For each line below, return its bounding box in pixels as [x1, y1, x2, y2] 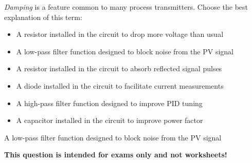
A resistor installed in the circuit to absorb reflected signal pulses [16, 63, 222, 74]
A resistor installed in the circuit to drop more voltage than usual [16, 29, 224, 39]
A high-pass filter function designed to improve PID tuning [16, 97, 203, 108]
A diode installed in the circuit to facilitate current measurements [16, 80, 224, 91]
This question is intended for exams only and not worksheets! [4, 149, 227, 160]
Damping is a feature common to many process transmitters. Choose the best [4, 2, 248, 12]
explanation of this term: [4, 11, 82, 22]
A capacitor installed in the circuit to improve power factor [16, 115, 203, 126]
